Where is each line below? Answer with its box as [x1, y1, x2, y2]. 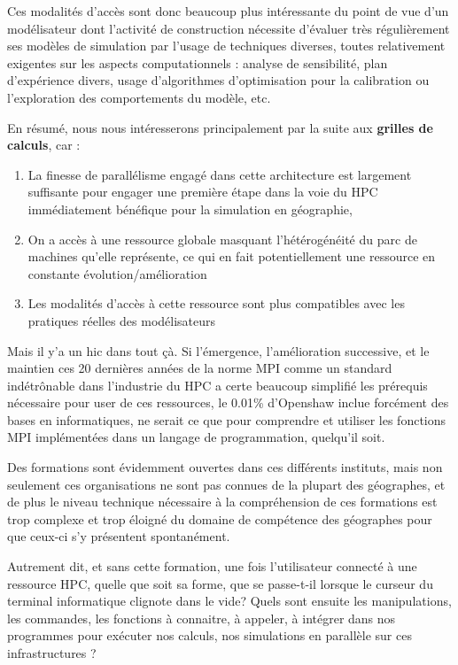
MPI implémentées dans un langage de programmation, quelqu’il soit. [7, 428, 385, 446]
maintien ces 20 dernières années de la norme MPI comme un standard [7, 359, 392, 377]
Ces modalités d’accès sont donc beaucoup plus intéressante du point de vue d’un [7, 2, 449, 19]
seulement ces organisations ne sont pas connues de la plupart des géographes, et [7, 475, 446, 493]
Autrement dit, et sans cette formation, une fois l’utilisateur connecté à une [7, 557, 417, 576]
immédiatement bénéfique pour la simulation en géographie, [27, 199, 353, 218]
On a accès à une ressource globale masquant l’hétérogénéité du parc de [27, 229, 417, 248]
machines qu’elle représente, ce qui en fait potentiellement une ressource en [27, 247, 436, 266]
